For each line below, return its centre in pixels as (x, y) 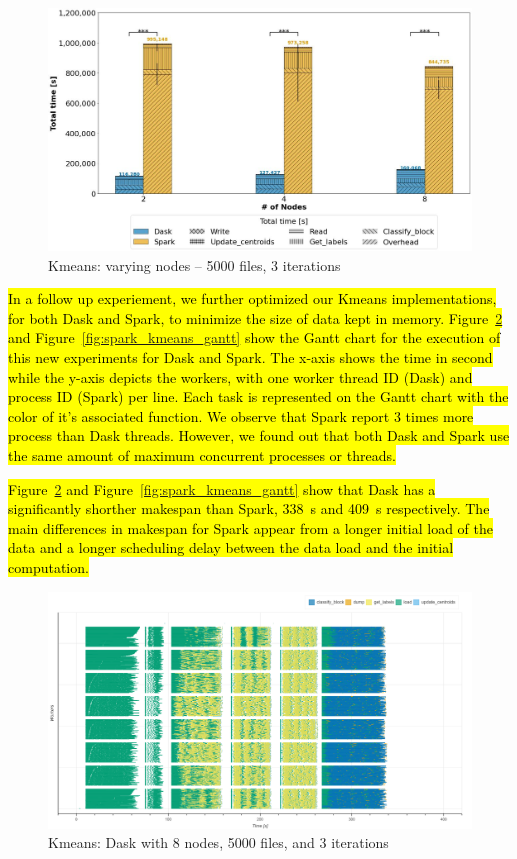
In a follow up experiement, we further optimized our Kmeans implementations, (252, 298)
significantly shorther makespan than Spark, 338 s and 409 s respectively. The (249, 508)
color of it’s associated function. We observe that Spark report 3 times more (241, 415)
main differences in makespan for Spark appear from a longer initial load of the (250, 527)
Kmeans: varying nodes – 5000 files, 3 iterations (194, 264)
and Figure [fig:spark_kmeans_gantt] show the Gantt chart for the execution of (254, 337)
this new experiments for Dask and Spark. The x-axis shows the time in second (250, 357)
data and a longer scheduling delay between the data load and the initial (231, 547)
